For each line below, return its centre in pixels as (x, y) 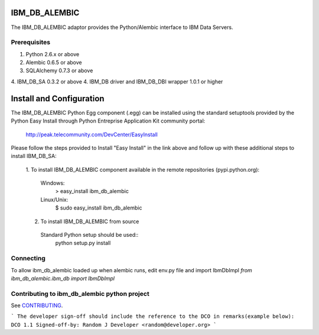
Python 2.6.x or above (53, 54)
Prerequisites (30, 43)
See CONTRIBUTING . (37, 305)
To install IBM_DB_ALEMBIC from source (90, 221)
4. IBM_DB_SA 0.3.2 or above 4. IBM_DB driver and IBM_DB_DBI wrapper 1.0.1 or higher (117, 81)
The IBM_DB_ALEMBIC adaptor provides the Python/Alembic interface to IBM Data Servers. (122, 27)
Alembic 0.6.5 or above (54, 63)
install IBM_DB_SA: (34, 156)
